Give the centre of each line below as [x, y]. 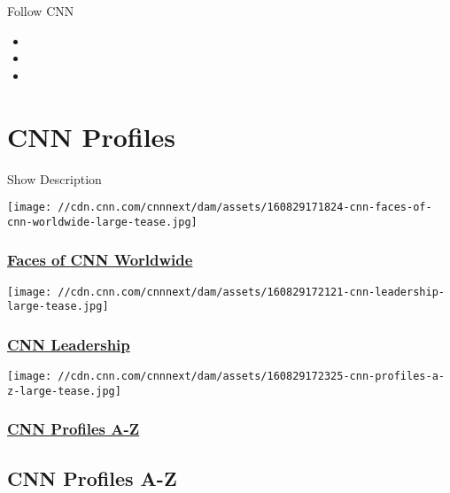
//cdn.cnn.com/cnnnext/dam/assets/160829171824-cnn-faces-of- [245, 208]
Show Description [54, 178]
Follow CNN [41, 11]
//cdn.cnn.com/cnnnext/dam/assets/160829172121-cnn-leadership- [251, 292]
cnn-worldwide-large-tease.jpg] [102, 222]
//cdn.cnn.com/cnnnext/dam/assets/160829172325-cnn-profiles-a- [251, 377]
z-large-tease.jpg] [64, 391]
